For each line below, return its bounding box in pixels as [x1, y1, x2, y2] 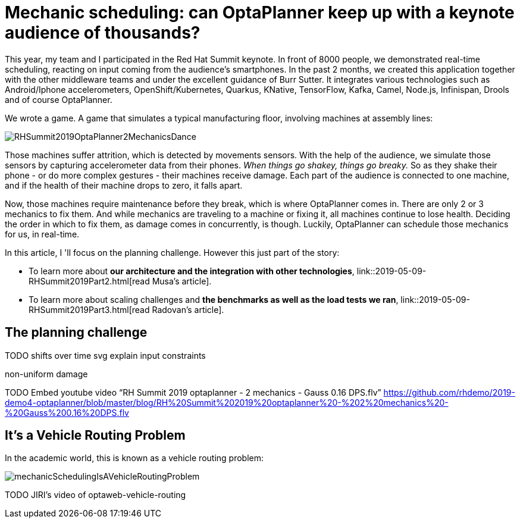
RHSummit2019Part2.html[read [29, 275, 150, 286]
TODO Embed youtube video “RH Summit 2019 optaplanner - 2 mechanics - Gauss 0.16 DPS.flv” [5, 387, 381, 397]
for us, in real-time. [5, 228, 80, 239]
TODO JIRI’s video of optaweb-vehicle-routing [5, 490, 186, 500]
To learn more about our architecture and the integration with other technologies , [29, 265, 355, 276]
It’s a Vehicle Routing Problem [5, 428, 186, 443]
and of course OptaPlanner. [5, 94, 112, 105]
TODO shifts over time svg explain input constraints [5, 350, 206, 361]
